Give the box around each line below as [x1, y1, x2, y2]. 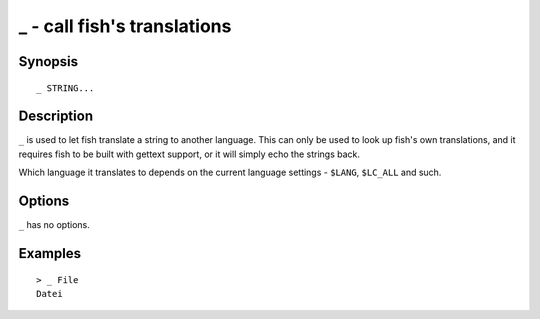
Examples [18, 245, 82, 262]
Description [18, 108, 94, 125]
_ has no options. [18, 219, 90, 231]
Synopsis [18, 53, 79, 70]
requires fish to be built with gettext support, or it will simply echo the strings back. [18, 148, 360, 160]
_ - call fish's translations [18, 15, 232, 37]
